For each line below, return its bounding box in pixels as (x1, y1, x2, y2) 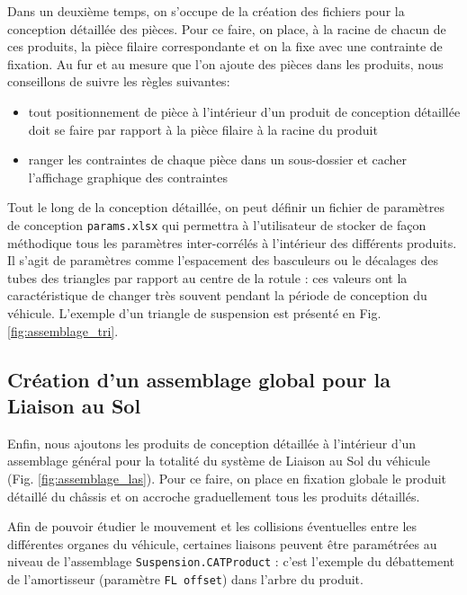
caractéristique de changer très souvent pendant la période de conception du (7, 286, 427, 305)
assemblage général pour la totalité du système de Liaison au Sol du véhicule (7, 451, 431, 470)
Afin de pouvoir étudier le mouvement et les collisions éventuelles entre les (7, 517, 418, 536)
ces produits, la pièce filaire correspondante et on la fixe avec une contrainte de (7, 37, 443, 56)
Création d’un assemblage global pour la (7, 365, 391, 393)
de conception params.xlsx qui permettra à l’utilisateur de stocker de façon (7, 215, 427, 234)
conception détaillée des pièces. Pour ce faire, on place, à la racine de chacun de (7, 19, 446, 38)
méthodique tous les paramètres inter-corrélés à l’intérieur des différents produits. (7, 233, 457, 252)
